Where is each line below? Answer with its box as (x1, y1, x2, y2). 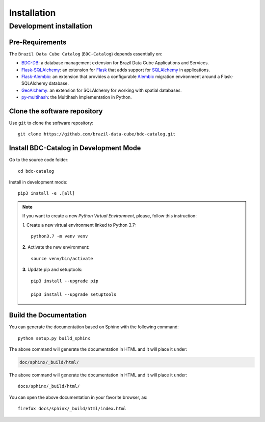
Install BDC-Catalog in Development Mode (9, 144, 141, 152)
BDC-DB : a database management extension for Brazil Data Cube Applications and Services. (21, 60, 209, 66)
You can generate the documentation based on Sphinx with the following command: (9, 324, 179, 330)
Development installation (9, 22, 93, 30)
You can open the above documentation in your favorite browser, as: (9, 394, 148, 400)
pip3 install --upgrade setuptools (31, 292, 117, 297)
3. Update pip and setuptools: (22, 266, 83, 272)
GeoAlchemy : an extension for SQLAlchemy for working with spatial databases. (21, 87, 182, 93)
